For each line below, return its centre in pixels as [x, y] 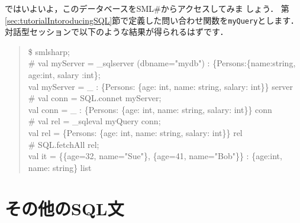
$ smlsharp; [49, 51]
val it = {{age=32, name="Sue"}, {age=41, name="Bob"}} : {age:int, [155, 156]
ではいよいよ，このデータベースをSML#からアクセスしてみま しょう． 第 [147, 8]
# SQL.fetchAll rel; [64, 144]
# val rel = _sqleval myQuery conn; [94, 121]
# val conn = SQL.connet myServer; [95, 98]
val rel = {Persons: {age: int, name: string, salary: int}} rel [135, 132]
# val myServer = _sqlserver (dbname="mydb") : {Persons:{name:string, [162, 63]
